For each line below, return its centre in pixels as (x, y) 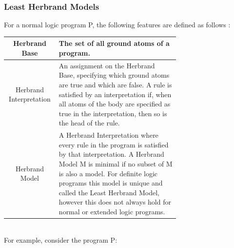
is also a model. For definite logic (108, 173)
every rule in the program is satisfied (114, 144)
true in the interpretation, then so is (113, 113)
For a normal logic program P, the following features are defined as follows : (117, 25)
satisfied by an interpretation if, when (115, 94)
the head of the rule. (89, 123)
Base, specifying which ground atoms (114, 75)
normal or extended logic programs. (112, 211)
